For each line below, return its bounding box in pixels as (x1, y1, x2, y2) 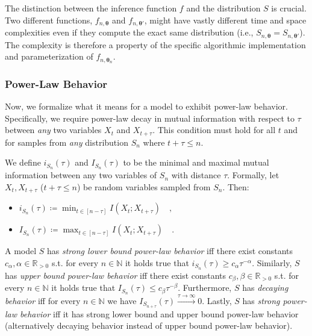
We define (5, 156, 41, 169)
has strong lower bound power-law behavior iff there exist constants (47, 244, 293, 257)
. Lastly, (202, 294, 232, 306)
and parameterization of (5, 50, 93, 63)
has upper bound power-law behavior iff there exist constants (5, 269, 226, 281)
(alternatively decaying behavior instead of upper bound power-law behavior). (5, 319, 293, 332)
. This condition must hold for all (152, 123, 276, 136)
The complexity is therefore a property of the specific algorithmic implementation (5, 38, 306, 51)
